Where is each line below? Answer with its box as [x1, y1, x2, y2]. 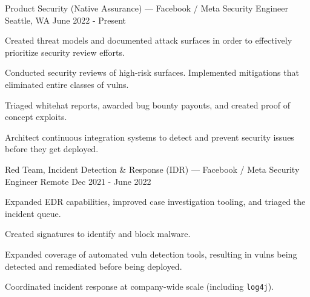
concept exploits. [5, 110, 67, 123]
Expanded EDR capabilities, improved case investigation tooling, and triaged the [5, 195, 306, 208]
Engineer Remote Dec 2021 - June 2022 [5, 175, 151, 187]
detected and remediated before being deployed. [5, 259, 182, 272]
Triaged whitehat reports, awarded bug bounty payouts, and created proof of [5, 98, 291, 111]
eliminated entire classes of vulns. [5, 78, 129, 90]
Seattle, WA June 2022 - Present [5, 13, 127, 26]
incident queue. [5, 207, 61, 219]
